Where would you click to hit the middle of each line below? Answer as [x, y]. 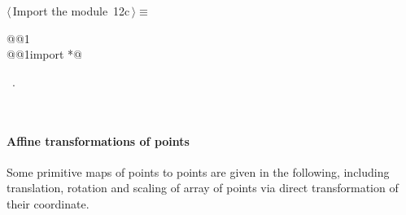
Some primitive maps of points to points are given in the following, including [198, 171]
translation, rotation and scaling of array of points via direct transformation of [203, 188]
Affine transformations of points [98, 140]
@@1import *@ [45, 54]
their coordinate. [48, 203]
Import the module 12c [71, 11]
